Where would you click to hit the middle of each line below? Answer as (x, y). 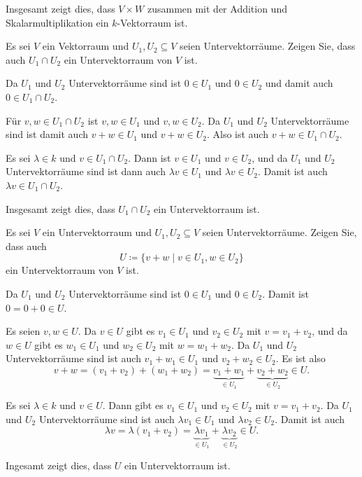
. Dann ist (150, 157)
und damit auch (299, 83)
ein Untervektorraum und (97, 232)
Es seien (23, 331)
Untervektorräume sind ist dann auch (86, 171)
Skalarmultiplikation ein (57, 22)
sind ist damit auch (47, 134)
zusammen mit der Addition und (217, 8)
